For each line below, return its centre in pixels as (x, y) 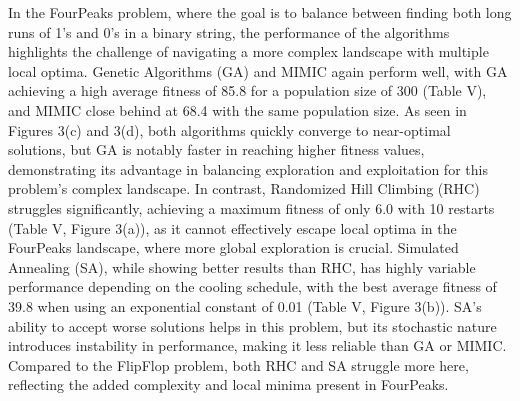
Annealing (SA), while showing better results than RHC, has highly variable (242, 266)
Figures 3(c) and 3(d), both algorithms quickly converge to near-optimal (229, 129)
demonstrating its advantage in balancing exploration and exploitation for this (248, 168)
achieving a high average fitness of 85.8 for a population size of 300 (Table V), (247, 90)
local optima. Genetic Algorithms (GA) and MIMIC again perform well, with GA (258, 70)
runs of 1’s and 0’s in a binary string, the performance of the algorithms (229, 31)
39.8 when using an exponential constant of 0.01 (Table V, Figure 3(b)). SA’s (245, 305)
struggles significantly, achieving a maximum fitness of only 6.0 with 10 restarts (251, 207)
